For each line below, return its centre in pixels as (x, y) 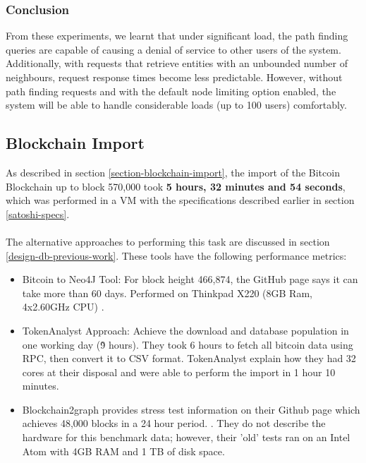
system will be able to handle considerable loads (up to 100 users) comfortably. (176, 105)
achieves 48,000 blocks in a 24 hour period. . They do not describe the (174, 423)
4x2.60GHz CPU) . (63, 307)
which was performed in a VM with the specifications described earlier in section (180, 200)
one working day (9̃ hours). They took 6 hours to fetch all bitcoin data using (188, 344)
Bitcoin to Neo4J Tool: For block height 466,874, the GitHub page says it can (190, 279)
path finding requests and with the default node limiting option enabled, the (171, 91)
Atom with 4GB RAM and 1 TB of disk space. (123, 451)
